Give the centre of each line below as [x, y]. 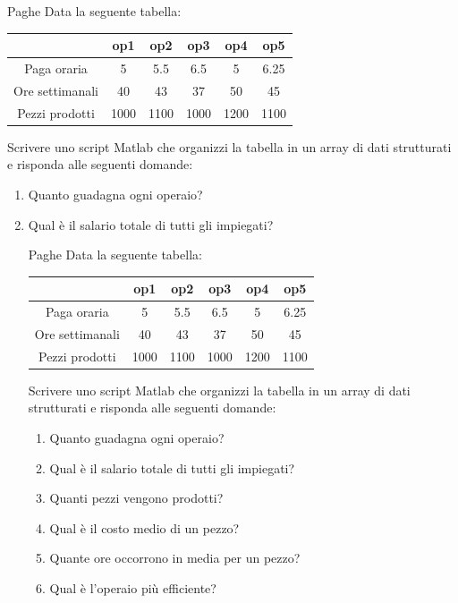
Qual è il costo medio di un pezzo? [144, 527]
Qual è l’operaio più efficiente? [133, 587]
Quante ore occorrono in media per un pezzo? [175, 558]
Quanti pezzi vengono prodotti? [136, 498]
